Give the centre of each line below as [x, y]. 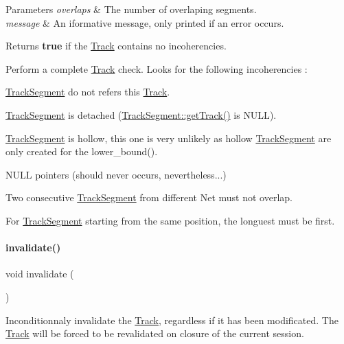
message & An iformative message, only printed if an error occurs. [145, 22]
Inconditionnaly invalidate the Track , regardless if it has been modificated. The [172, 320]
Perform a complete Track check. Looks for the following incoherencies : [157, 68]
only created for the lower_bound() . [82, 151]
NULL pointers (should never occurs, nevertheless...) [116, 174]
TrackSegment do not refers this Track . [88, 92]
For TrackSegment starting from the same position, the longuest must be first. [170, 220]
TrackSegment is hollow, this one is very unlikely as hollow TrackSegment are [169, 138]
